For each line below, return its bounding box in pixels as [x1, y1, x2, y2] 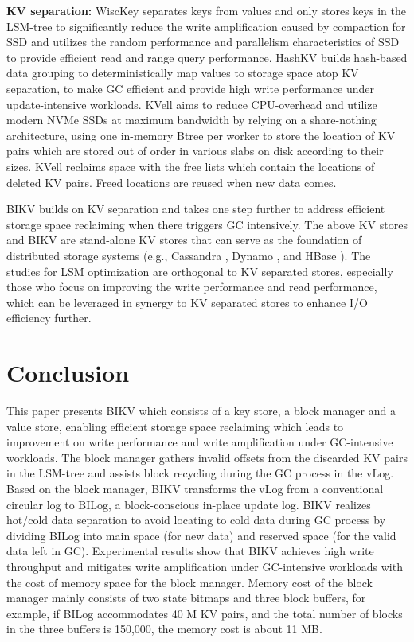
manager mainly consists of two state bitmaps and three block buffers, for [6, 589, 366, 606]
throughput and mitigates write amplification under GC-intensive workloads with [6, 558, 403, 574]
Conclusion [6, 356, 130, 389]
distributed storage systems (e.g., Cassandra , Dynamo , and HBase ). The [6, 247, 371, 263]
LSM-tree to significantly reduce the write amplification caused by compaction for [6, 18, 406, 34]
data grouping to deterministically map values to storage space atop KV [6, 64, 359, 81]
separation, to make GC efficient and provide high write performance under [6, 80, 375, 96]
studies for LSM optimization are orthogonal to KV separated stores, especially [6, 263, 393, 279]
